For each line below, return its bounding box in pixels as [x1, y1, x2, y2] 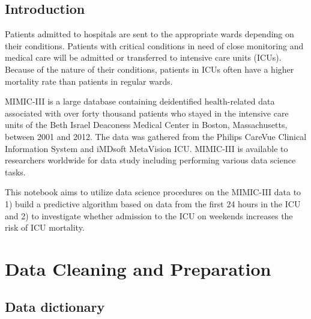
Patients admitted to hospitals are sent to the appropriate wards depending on [5, 28, 294, 40]
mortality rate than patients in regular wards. [5, 74, 173, 87]
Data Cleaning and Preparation [5, 256, 271, 281]
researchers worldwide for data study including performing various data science [5, 154, 296, 166]
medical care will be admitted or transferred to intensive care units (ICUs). [5, 51, 282, 64]
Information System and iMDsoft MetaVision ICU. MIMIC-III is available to [5, 142, 288, 154]
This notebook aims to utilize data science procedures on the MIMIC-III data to [5, 186, 301, 198]
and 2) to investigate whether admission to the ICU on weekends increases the [5, 209, 293, 222]
